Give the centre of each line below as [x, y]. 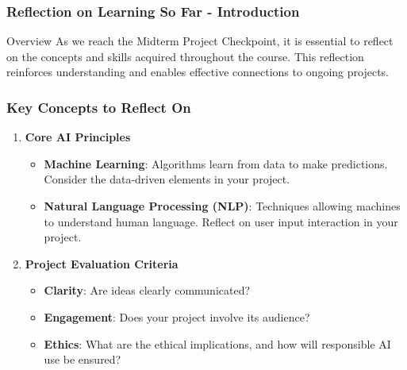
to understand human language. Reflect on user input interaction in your [221, 221]
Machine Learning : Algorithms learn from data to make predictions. [216, 163]
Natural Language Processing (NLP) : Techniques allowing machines [222, 206]
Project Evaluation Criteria [102, 263]
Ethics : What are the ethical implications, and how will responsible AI [217, 343]
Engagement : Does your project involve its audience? [177, 316]
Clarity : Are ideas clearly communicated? [147, 290]
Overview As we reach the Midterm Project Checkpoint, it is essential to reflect [200, 41]
